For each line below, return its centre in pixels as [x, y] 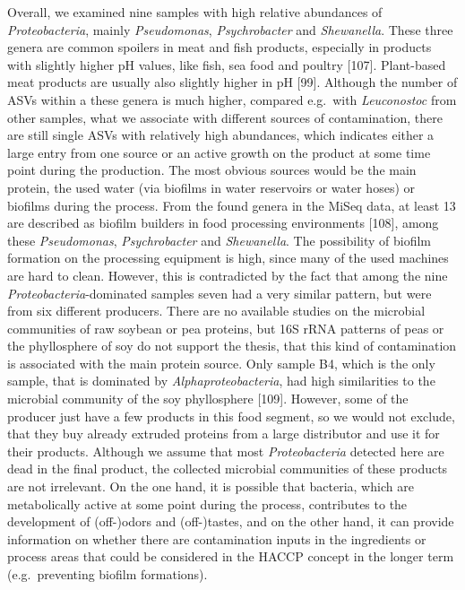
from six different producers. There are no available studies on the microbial [216, 311]
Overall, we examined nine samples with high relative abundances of [195, 12]
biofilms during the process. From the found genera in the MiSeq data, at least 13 [232, 205]
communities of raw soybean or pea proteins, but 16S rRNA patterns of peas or [226, 328]
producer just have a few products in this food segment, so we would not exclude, [231, 416]
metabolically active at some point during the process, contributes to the [207, 503]
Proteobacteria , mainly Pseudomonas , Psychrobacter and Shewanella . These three [230, 29]
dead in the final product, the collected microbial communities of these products [228, 469]
